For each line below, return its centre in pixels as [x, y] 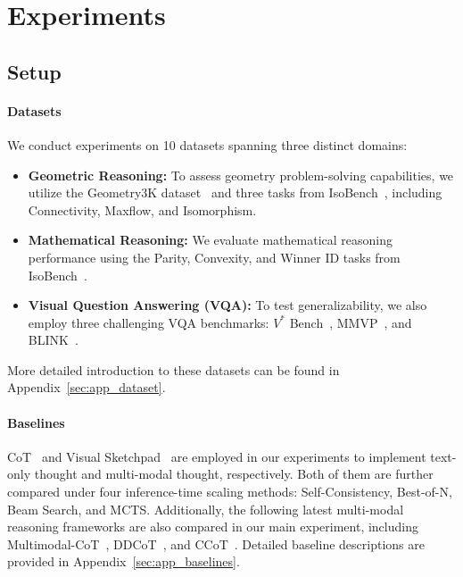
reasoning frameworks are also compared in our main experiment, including [213, 527]
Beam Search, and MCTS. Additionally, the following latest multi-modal [206, 509]
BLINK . [53, 340]
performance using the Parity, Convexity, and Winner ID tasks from [214, 257]
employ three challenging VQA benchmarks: [149, 322]
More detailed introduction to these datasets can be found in [174, 369]
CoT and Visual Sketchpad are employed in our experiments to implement [217, 456]
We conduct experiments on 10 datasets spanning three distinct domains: [207, 144]
